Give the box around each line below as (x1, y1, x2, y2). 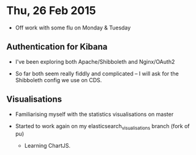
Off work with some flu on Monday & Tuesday (15, 24, 131, 31)
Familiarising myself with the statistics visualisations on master (15, 110, 174, 118)
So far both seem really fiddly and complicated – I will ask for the (15, 70, 179, 77)
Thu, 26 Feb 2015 (6, 4, 96, 18)
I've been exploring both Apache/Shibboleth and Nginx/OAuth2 (15, 58, 175, 65)
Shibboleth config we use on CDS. (15, 76, 102, 83)
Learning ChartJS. (24, 142, 71, 149)
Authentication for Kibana (6, 42, 108, 52)
